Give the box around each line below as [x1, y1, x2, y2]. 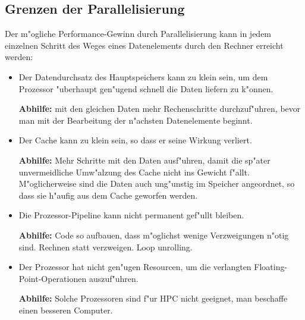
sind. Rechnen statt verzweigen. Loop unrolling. [18, 240, 193, 253]
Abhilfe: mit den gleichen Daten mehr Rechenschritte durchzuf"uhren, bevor [18, 102, 301, 115]
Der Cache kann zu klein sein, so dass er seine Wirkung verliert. [18, 134, 252, 146]
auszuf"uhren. [89, 272, 139, 284]
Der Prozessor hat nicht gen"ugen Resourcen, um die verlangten [18, 261, 251, 273]
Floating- [254, 261, 288, 273]
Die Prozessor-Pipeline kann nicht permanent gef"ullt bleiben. [18, 209, 244, 221]
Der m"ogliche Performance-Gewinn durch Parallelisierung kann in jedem [5, 27, 272, 40]
